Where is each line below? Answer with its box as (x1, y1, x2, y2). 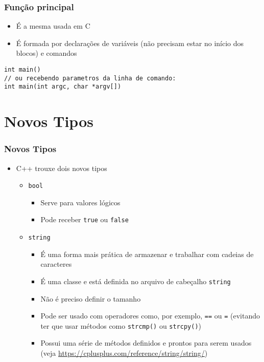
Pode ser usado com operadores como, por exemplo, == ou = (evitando (40, 310, 260, 321)
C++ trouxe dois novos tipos (16, 162, 107, 173)
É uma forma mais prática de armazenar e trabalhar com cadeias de (40, 248, 254, 259)
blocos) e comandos (16, 48, 77, 58)
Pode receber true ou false (40, 214, 129, 225)
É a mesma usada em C (16, 20, 90, 31)
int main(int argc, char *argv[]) (4, 83, 122, 91)
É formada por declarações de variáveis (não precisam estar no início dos (16, 37, 244, 48)
